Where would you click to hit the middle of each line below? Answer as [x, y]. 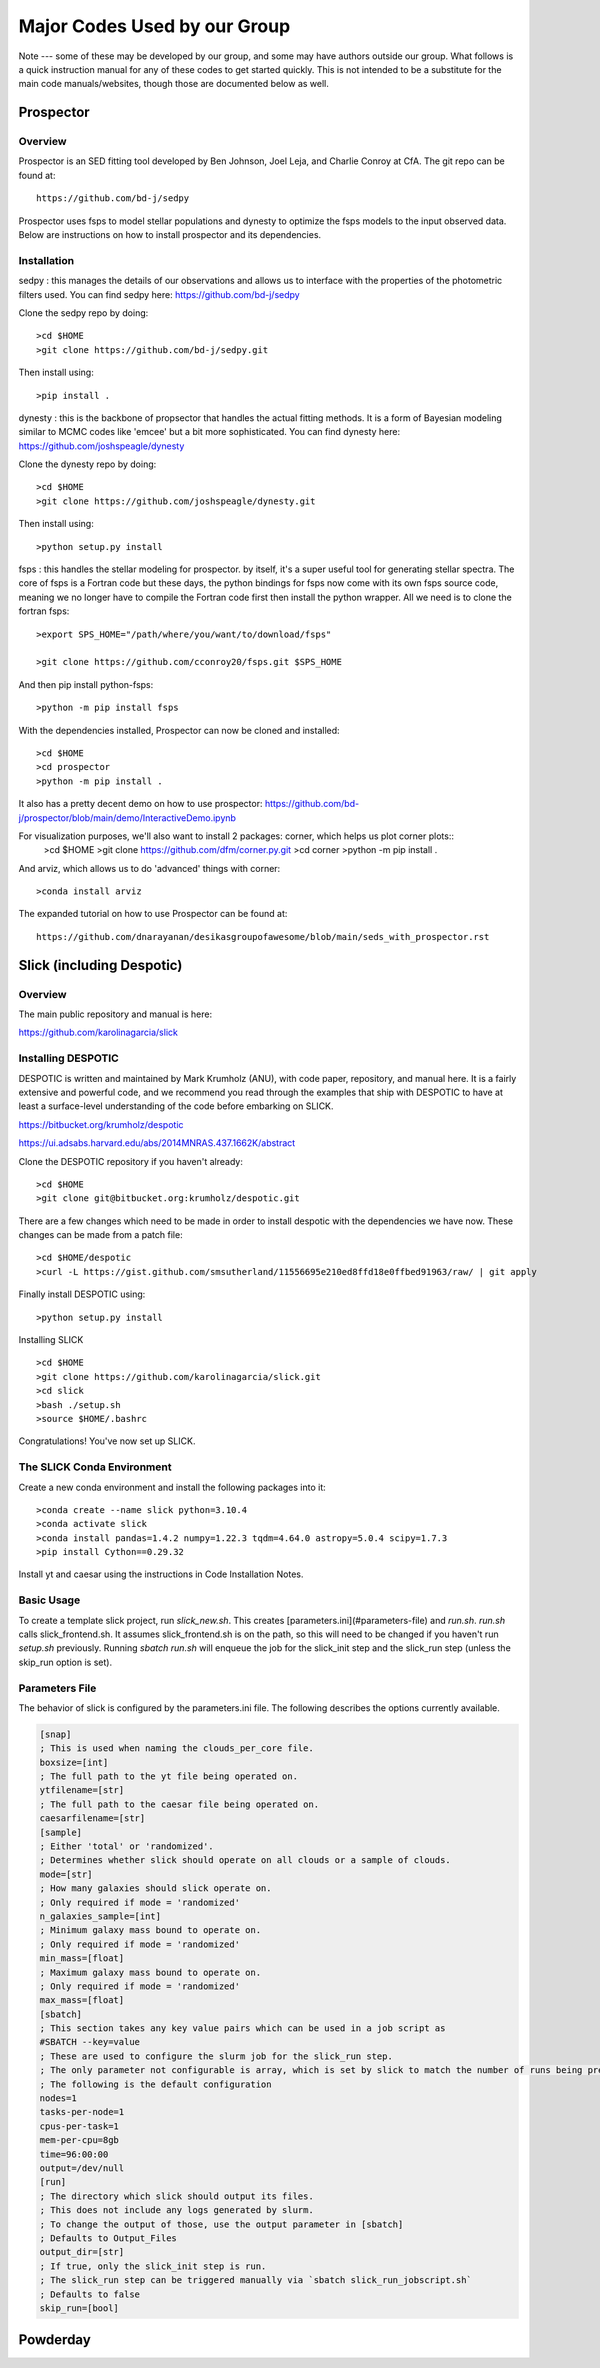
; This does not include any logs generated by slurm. [176, 2210]
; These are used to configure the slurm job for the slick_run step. [216, 2056]
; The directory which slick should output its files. [176, 2196]
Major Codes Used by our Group [154, 26]
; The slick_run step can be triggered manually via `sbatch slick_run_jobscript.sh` [255, 2280]
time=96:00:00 [74, 2154]
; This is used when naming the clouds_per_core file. [176, 1748]
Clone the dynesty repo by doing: [87, 464]
